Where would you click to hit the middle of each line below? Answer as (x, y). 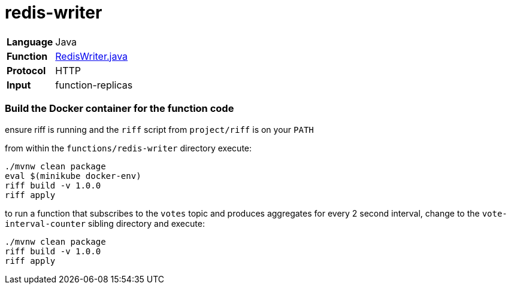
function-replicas (94, 85)
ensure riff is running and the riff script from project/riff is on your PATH (159, 129)
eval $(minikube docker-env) (73, 176)
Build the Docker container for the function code (120, 109)
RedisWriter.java (92, 56)
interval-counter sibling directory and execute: (105, 223)
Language (30, 42)
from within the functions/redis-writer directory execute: (128, 148)
